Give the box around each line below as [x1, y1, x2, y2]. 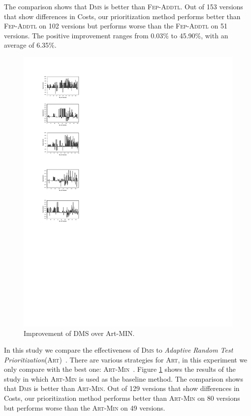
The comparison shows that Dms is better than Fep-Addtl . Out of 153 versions [4, 1, 243, 11]
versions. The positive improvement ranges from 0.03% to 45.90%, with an [4, 30, 228, 40]
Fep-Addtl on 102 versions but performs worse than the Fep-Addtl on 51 [4, 21, 227, 31]
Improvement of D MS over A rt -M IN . [24, 328, 135, 338]
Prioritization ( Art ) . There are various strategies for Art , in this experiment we [4, 354, 248, 364]
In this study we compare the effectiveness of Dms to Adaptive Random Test [4, 345, 233, 355]
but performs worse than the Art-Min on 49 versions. [4, 402, 165, 413]
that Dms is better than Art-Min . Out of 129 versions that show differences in [4, 383, 240, 393]
